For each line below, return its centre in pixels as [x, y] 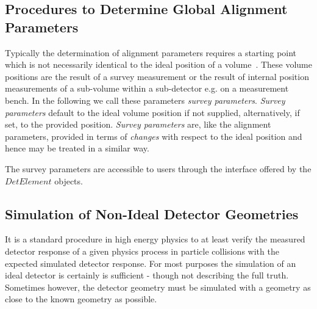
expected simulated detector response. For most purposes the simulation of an [151, 263]
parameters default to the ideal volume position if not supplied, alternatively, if [152, 112]
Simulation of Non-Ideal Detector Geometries [152, 213]
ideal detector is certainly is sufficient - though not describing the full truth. [147, 275]
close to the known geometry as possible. [81, 299]
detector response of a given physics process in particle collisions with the [142, 251]
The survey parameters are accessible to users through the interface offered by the [158, 168]
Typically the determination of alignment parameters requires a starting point [151, 52]
